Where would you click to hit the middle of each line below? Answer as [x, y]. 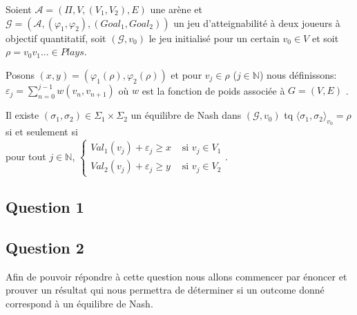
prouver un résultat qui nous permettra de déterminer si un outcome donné [165, 290]
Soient [19, 9]
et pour [186, 74]
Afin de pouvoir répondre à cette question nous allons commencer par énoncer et [176, 276]
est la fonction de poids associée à [213, 90]
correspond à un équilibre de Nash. [79, 303]
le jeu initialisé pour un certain [214, 38]
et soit [325, 38]
